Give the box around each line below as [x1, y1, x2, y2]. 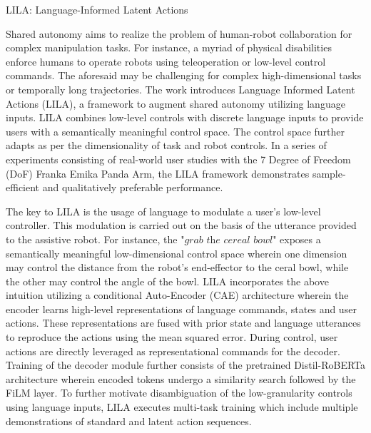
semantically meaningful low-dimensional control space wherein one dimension [6, 245, 347, 260]
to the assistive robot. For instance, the [6, 231, 178, 246]
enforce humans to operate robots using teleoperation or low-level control [6, 54, 326, 68]
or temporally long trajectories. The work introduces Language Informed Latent [6, 81, 355, 96]
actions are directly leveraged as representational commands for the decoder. [6, 343, 340, 358]
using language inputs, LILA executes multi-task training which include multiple [6, 399, 358, 414]
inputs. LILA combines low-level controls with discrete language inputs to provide [6, 110, 364, 125]
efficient [6, 180, 40, 195]
